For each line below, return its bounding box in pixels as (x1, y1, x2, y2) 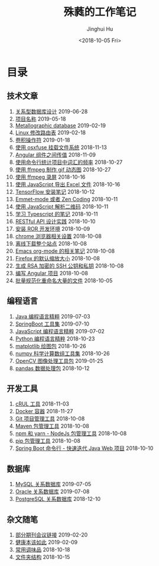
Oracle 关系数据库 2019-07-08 (15, 488, 90, 495)
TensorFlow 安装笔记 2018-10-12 (15, 188, 95, 195)
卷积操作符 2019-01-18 (15, 136, 70, 143)
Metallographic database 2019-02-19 (15, 122, 106, 129)
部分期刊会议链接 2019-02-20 (15, 531, 88, 538)
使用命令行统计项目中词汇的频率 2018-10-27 (15, 158, 123, 166)
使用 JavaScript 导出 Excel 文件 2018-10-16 (15, 181, 121, 188)
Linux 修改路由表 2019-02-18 (15, 128, 86, 136)
